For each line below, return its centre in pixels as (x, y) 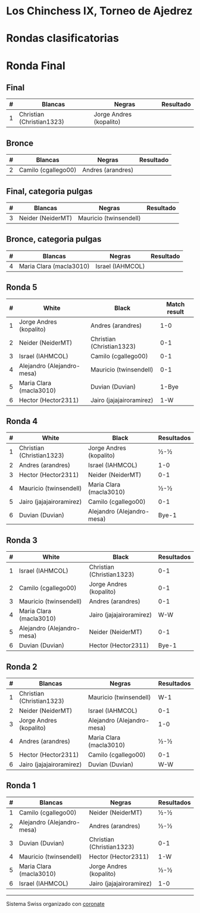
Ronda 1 (21, 786)
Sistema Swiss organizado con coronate (56, 903)
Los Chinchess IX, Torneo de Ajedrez (99, 11)
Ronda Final (36, 65)
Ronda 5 (22, 288)
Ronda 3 (22, 540)
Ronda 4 (22, 421)
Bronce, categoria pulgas (54, 239)
